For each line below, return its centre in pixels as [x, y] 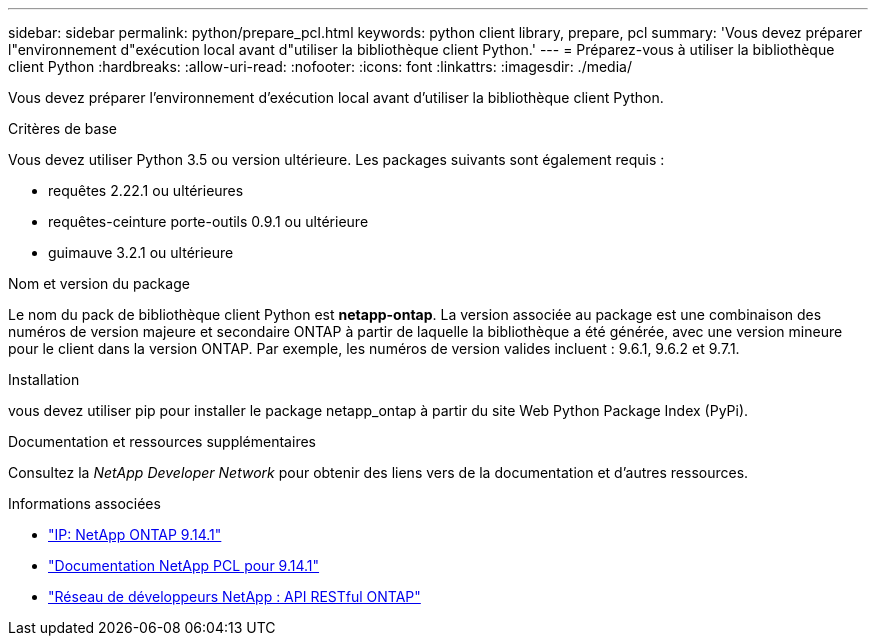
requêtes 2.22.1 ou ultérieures [146, 190]
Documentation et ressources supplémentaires [162, 441]
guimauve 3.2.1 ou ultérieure [141, 252]
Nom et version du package [99, 283]
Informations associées [84, 503]
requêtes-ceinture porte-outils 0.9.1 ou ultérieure [208, 221]
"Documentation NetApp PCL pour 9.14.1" [184, 565]
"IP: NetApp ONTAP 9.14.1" [135, 534]
